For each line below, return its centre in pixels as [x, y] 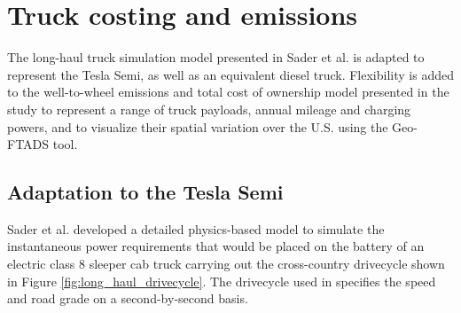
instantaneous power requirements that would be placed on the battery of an [216, 246]
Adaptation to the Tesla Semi [145, 192]
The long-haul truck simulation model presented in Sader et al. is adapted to [216, 57]
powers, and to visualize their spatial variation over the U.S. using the [198, 126]
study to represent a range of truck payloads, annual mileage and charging [209, 109]
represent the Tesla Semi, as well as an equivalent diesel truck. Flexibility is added [230, 74]
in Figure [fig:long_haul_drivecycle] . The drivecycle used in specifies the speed [222, 281]
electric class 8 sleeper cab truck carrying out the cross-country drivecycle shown [226, 264]
